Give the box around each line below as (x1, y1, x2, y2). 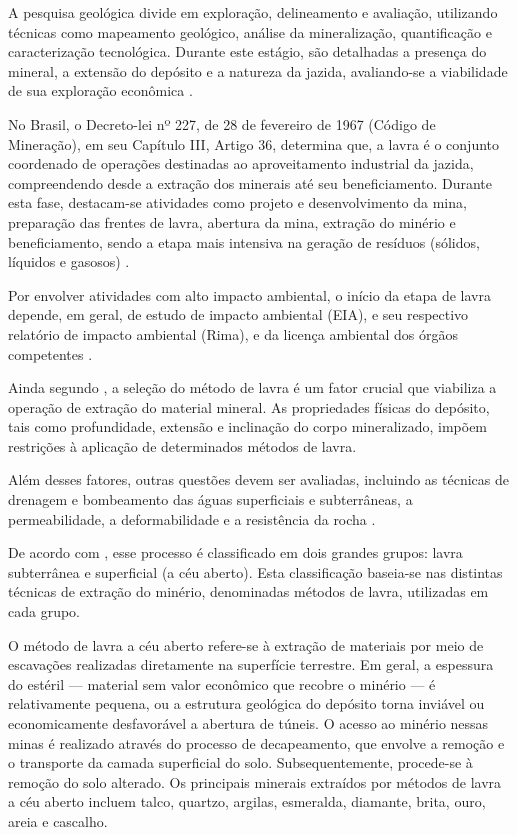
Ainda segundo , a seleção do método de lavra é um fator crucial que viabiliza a (8, 377, 497, 398)
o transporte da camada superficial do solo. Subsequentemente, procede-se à (8, 752, 473, 773)
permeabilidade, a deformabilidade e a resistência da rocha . (8, 508, 376, 529)
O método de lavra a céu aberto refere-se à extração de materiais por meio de (8, 634, 484, 655)
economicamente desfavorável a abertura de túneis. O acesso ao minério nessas (8, 713, 489, 733)
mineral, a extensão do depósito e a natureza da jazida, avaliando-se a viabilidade (8, 60, 508, 81)
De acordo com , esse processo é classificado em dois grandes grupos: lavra (8, 542, 463, 563)
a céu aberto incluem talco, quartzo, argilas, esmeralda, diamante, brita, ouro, (8, 791, 486, 812)
